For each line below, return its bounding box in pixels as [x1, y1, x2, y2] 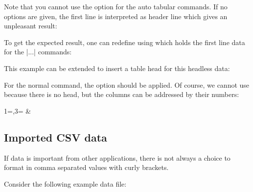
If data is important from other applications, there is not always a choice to [4, 152, 230, 163]
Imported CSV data [4, 129, 107, 144]
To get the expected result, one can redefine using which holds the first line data [4, 37, 245, 47]
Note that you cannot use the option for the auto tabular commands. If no [4, 1, 228, 11]
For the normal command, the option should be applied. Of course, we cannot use [4, 79, 250, 90]
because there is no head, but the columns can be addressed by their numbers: [4, 89, 239, 99]
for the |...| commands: [4, 47, 72, 57]
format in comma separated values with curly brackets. [4, 162, 169, 172]
